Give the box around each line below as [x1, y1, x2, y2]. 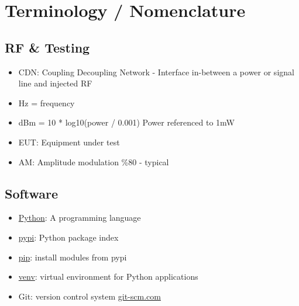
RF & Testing [5, 38, 90, 56]
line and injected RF [18, 77, 92, 89]
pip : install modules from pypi [18, 251, 127, 263]
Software [5, 184, 59, 202]
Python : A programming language [18, 211, 141, 224]
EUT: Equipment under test [18, 135, 120, 148]
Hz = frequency [18, 96, 75, 109]
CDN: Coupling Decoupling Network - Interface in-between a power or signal [18, 65, 294, 78]
